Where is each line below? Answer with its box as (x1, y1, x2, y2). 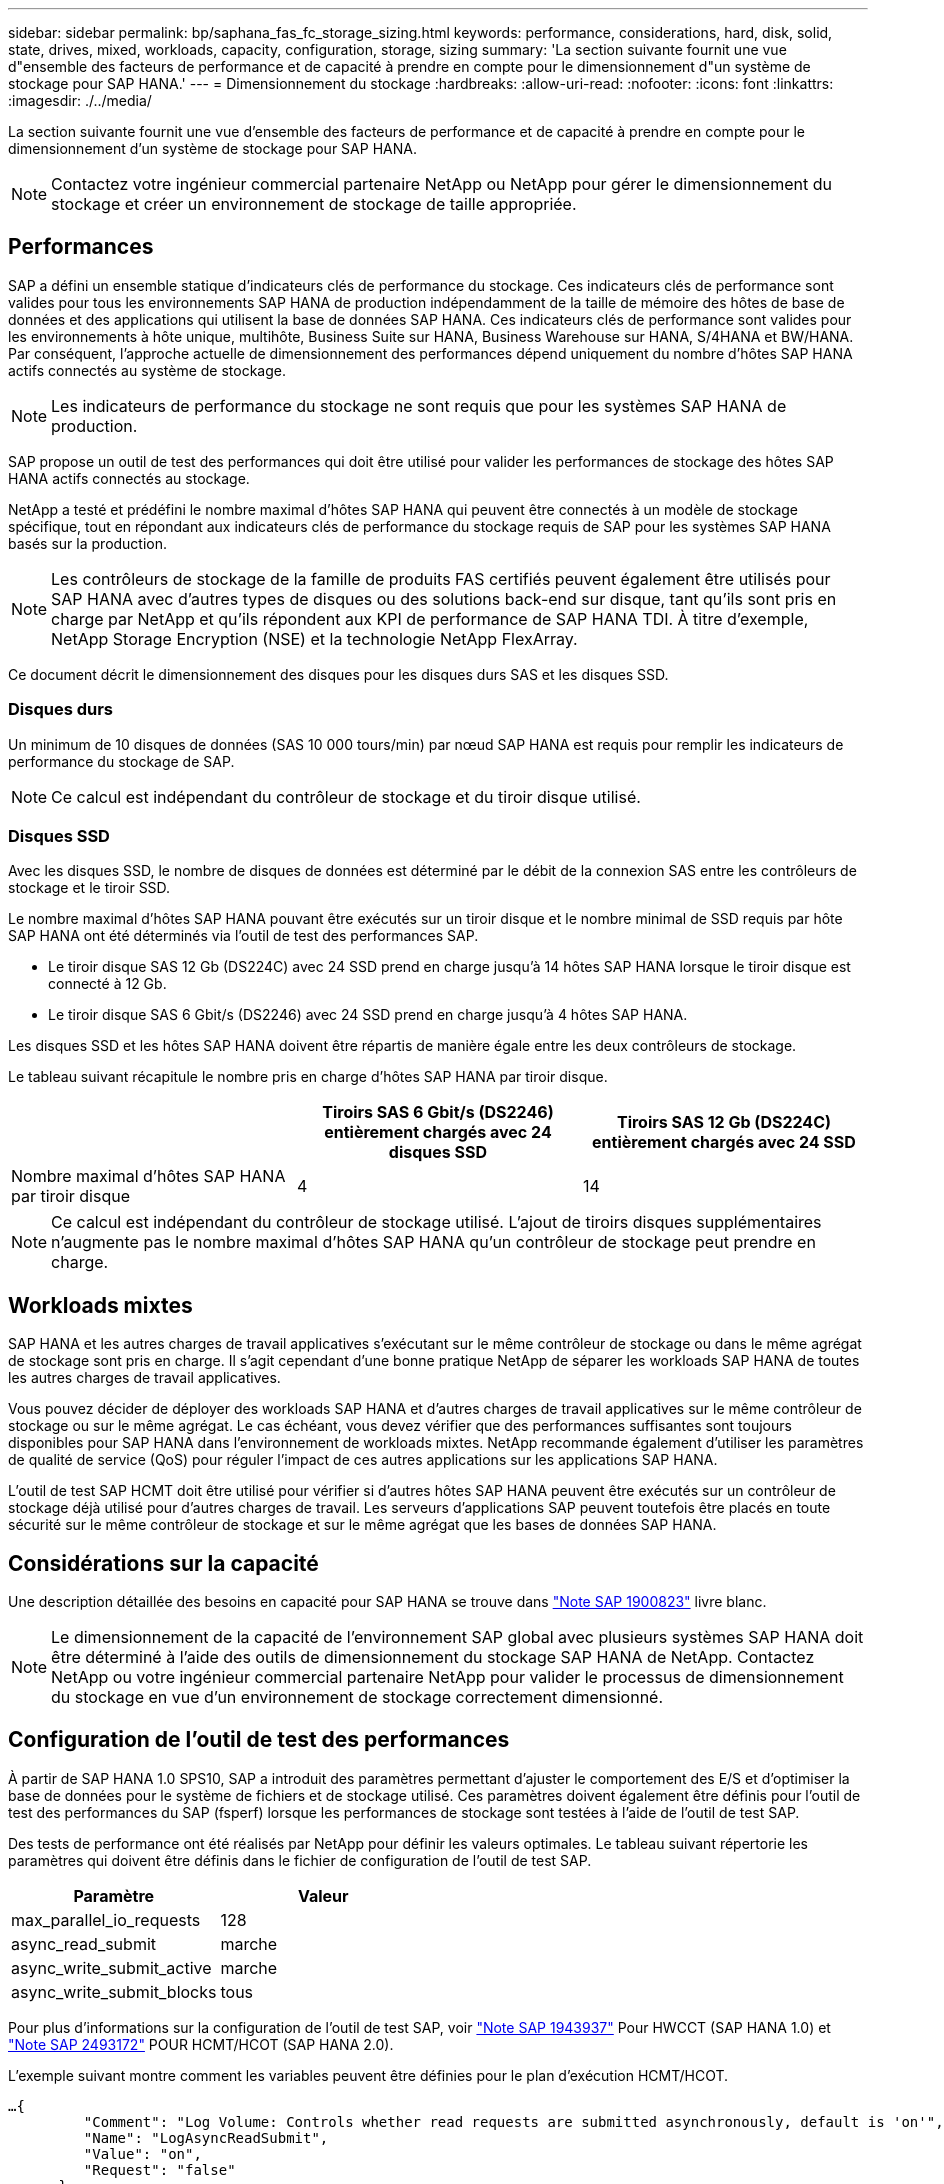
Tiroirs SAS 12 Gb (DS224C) (616, 1112, 832, 1133)
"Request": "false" (83, 2161, 236, 2178)
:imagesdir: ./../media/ (8, 92, 152, 109)
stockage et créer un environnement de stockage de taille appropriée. (51, 194, 577, 214)
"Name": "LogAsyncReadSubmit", (83, 2129, 329, 2146)
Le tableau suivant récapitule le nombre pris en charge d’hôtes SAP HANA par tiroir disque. (8, 1068, 608, 1086)
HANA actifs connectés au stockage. (8, 469, 250, 487)
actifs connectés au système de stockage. (8, 361, 286, 379)
